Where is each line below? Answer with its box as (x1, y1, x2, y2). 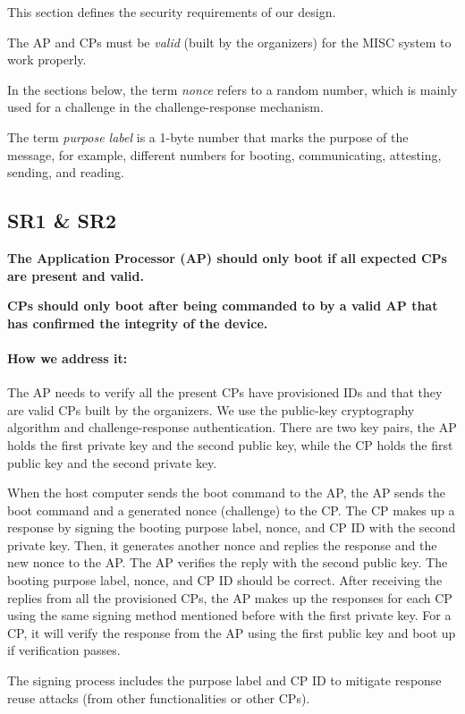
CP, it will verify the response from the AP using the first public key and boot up (7, 623, 456, 642)
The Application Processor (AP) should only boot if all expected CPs (7, 248, 447, 267)
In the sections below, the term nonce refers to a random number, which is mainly (7, 80, 458, 98)
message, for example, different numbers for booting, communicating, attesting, (7, 145, 442, 164)
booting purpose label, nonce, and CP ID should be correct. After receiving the (7, 571, 443, 590)
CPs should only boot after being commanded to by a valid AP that (7, 296, 438, 315)
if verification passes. (7, 641, 121, 659)
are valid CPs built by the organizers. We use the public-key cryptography (7, 400, 415, 419)
